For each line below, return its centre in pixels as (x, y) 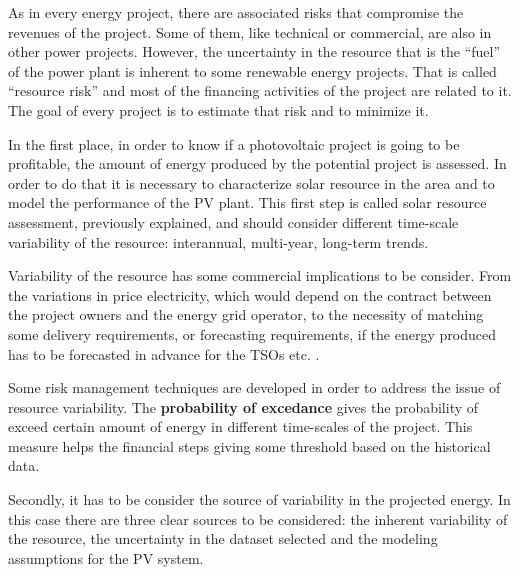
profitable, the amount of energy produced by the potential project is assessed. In (257, 163)
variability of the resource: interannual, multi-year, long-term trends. (218, 241)
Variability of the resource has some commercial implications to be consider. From (260, 275)
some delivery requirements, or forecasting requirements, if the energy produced (252, 333)
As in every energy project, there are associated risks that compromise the (236, 12)
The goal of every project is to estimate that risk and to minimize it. (218, 109)
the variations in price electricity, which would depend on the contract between (250, 294)
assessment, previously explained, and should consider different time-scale (233, 221)
